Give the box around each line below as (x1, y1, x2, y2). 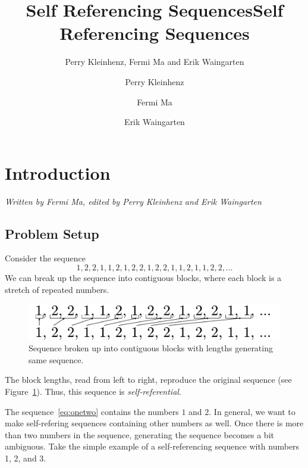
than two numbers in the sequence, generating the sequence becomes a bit (5, 428, 274, 441)
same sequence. (29, 353, 84, 366)
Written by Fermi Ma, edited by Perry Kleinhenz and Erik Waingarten (5, 195, 262, 207)
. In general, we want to (209, 405, 296, 417)
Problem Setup (5, 224, 99, 242)
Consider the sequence (5, 252, 86, 264)
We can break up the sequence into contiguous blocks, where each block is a (5, 272, 282, 284)
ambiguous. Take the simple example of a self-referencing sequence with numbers (5, 440, 300, 453)
